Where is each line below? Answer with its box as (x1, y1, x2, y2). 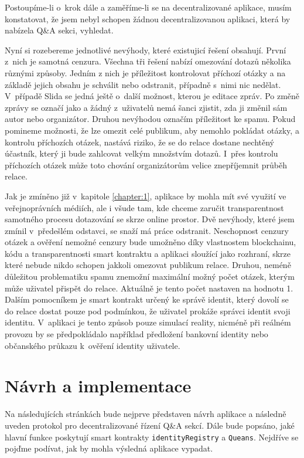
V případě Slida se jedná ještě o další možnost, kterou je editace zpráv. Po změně (5, 90, 300, 102)
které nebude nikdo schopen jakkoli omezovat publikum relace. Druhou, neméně (5, 259, 291, 271)
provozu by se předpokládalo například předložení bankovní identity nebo (5, 328, 268, 340)
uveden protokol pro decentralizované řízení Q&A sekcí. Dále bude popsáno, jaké (5, 419, 295, 431)
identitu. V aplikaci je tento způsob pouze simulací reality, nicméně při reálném (5, 316, 291, 328)
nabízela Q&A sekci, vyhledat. (5, 24, 114, 36)
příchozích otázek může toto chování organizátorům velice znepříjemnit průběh (5, 158, 288, 171)
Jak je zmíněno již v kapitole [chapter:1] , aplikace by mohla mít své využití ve (5, 189, 286, 202)
